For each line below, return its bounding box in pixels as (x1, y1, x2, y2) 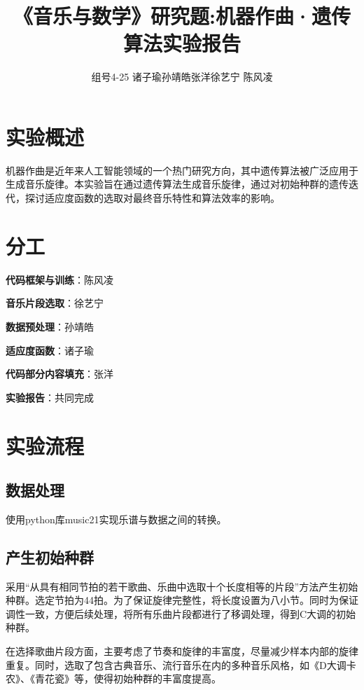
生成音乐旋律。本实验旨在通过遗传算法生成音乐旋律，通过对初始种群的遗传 (6, 177, 349, 191)
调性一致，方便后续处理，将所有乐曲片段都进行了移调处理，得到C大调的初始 (6, 606, 356, 621)
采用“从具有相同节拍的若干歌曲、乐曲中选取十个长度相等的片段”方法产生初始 (6, 579, 358, 593)
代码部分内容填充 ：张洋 (6, 366, 113, 381)
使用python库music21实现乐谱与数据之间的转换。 (6, 511, 227, 526)
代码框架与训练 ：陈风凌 (6, 272, 113, 287)
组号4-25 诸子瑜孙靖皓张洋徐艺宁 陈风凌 (91, 69, 273, 84)
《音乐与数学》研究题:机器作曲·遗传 (13, 1, 351, 30)
